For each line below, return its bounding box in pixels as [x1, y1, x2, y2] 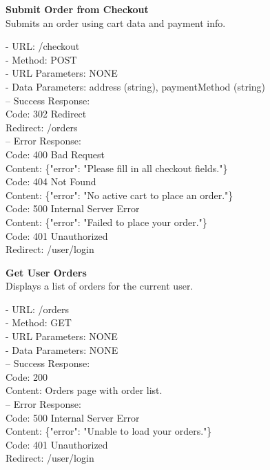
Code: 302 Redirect [6, 106, 87, 121]
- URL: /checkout [6, 39, 80, 53]
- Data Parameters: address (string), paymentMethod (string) [6, 79, 266, 93]
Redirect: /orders [6, 120, 78, 134]
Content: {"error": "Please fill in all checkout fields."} [6, 160, 228, 175]
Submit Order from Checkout [6, 2, 149, 16]
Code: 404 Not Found [6, 174, 96, 189]
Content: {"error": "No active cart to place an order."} [6, 187, 233, 202]
